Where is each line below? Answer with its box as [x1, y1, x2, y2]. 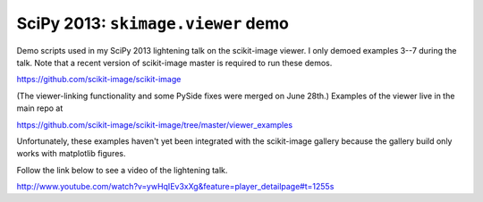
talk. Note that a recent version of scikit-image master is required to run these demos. [16, 57, 333, 68]
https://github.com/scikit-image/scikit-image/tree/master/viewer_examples [16, 119, 293, 130]
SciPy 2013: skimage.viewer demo [16, 13, 290, 33]
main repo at [16, 103, 64, 114]
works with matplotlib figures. [16, 148, 126, 159]
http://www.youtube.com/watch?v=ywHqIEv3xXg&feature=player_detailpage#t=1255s [16, 181, 335, 192]
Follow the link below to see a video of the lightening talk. [16, 164, 228, 175]
